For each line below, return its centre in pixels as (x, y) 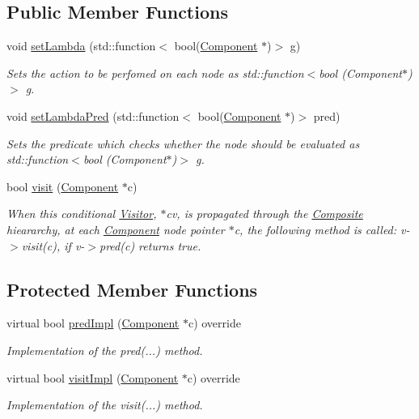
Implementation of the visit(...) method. (105, 405)
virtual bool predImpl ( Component (93, 323)
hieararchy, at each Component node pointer (116, 229)
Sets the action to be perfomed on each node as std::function (155, 73)
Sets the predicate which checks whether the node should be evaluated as (183, 143)
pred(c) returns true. (150, 245)
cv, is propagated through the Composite (265, 214)
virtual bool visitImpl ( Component (93, 377)
